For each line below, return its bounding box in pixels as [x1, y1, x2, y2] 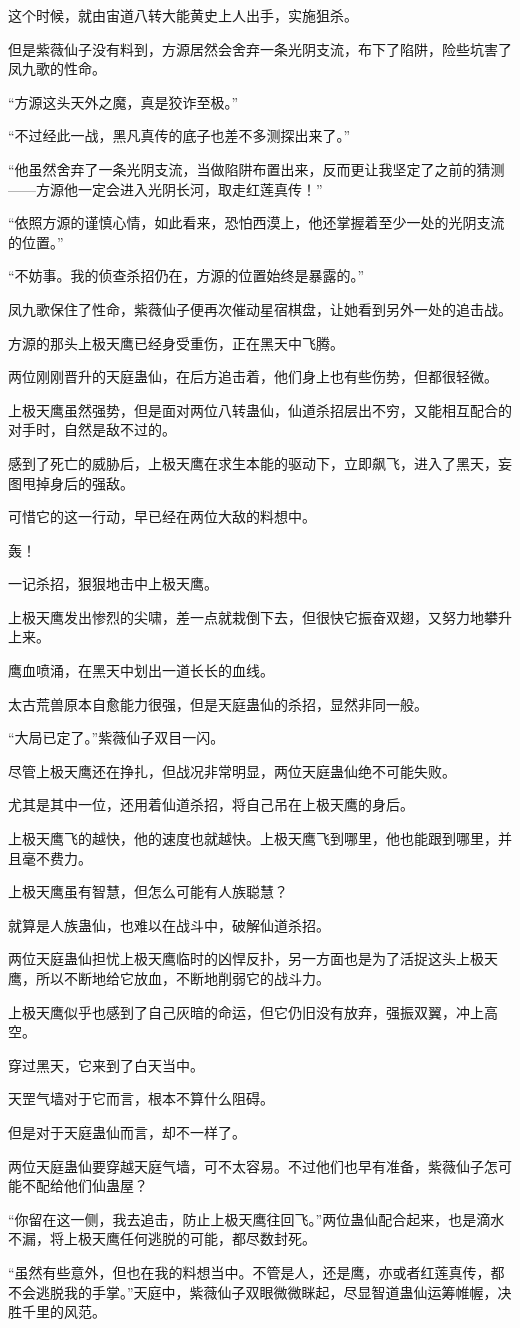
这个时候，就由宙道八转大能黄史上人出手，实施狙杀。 [8, 5, 358, 25]
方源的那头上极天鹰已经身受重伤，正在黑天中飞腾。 [8, 332, 344, 353]
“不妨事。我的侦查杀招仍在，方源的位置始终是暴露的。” [8, 265, 365, 286]
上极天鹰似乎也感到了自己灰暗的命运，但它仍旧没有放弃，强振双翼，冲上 [8, 1001, 484, 1022]
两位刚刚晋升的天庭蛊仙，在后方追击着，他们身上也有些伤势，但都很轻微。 [8, 366, 498, 387]
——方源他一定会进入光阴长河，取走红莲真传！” [8, 178, 323, 199]
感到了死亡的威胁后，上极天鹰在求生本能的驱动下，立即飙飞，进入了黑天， [8, 452, 498, 473]
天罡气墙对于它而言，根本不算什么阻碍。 [8, 1088, 274, 1109]
